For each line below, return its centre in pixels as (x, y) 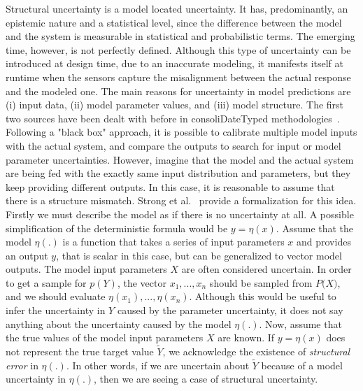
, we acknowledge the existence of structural (256, 351)
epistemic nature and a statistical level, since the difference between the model (174, 22)
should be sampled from (261, 282)
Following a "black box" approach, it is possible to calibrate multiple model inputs (181, 132)
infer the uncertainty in (56, 310)
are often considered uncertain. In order (266, 269)
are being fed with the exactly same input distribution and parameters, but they (178, 173)
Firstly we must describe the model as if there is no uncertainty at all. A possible (180, 214)
